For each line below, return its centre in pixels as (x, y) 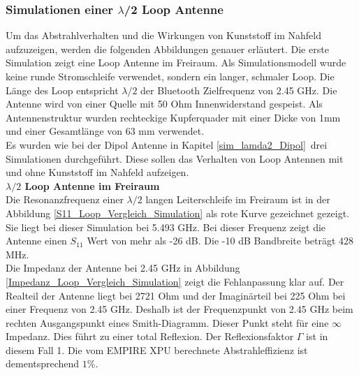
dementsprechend (43, 363)
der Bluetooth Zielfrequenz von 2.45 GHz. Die (239, 90)
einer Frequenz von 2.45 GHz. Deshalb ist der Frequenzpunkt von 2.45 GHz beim (179, 309)
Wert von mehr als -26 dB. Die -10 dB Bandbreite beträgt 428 (220, 241)
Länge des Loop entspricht (62, 90)
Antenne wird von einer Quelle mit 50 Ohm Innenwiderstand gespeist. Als (164, 104)
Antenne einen (36, 241)
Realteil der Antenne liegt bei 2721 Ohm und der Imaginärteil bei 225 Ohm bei (176, 295)
